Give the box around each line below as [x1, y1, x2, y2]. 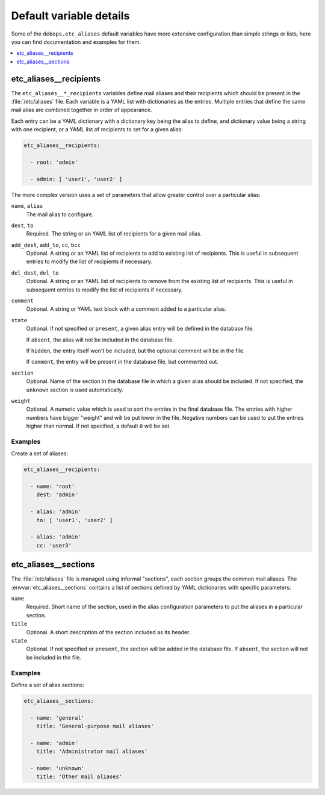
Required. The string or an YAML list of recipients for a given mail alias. [26, 230, 202, 237]
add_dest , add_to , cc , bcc [11, 241, 81, 248]
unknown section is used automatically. [26, 386, 123, 393]
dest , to [11, 222, 34, 229]
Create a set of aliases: [11, 450, 69, 457]
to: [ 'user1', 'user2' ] [36, 517, 113, 523]
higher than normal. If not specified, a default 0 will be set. [26, 422, 171, 430]
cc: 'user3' [36, 542, 72, 549]
